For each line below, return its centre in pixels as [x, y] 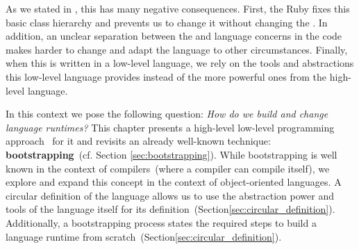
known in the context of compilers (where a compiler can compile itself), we [168, 168]
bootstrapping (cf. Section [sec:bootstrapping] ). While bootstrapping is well [172, 154]
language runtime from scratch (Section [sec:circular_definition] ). [144, 236]
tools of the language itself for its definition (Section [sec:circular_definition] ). [170, 209]
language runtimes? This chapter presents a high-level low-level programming [170, 127]
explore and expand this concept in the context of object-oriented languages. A [174, 182]
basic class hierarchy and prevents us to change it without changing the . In [167, 22]
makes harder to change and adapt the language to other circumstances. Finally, [177, 49]
